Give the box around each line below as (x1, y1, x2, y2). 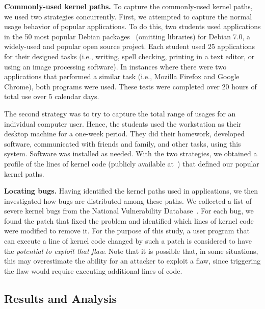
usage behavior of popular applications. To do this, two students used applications (4, 21, 261, 32)
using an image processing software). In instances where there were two (4, 61, 227, 72)
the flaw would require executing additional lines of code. (4, 265, 182, 276)
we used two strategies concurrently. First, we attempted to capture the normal (4, 11, 252, 21)
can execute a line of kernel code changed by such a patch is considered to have (4, 235, 252, 246)
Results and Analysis (4, 290, 117, 306)
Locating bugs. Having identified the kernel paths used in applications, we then (4, 185, 258, 196)
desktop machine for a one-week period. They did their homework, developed (4, 128, 245, 139)
